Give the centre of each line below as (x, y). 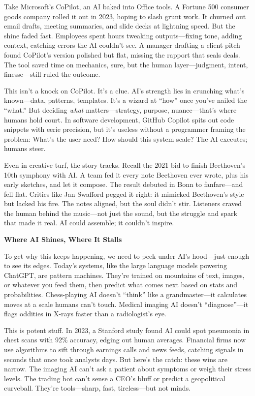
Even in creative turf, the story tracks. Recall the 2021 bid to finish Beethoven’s (125, 165)
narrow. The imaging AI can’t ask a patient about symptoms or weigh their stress (128, 369)
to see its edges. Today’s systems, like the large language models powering (115, 265)
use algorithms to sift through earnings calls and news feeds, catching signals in (124, 349)
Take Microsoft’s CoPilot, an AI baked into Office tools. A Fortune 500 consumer (127, 6)
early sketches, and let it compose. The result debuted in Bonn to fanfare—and (124, 184)
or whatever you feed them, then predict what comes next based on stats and (121, 285)
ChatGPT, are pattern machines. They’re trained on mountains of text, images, (124, 275)
